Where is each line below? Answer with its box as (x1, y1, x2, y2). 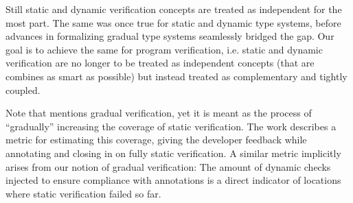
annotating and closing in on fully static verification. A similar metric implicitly (5, 145, 341, 160)
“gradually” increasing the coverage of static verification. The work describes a (5, 119, 337, 133)
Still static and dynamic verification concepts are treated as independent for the (5, 2, 342, 16)
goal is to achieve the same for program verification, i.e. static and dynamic (5, 42, 323, 56)
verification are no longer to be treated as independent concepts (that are (5, 56, 315, 70)
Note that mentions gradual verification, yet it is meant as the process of (5, 106, 312, 120)
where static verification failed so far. (5, 186, 161, 200)
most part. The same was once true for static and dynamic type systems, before (5, 15, 341, 29)
